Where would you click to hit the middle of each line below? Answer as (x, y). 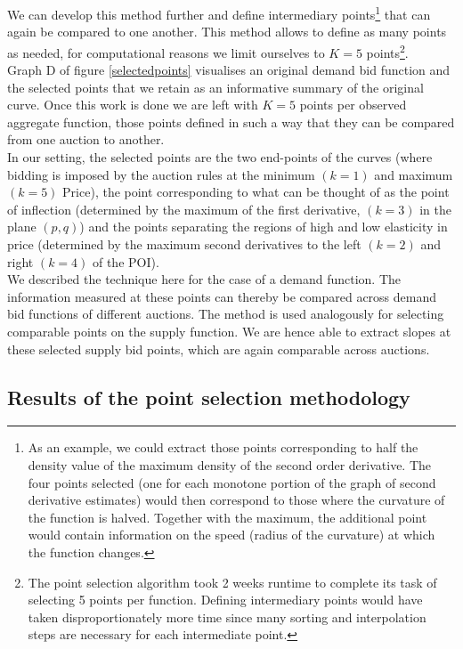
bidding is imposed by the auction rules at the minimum (161, 174)
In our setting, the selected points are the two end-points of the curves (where (220, 157)
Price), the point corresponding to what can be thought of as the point (256, 192)
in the (436, 209)
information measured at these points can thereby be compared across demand (222, 296)
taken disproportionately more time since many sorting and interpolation (227, 617)
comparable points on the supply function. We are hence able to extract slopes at (229, 331)
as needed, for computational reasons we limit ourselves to (166, 52)
